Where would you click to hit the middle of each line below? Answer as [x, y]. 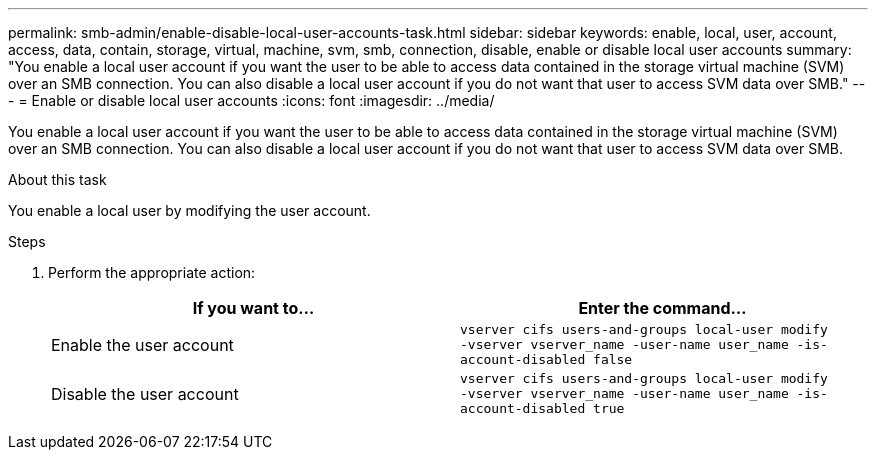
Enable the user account [142, 344]
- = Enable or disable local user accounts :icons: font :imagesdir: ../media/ [251, 100]
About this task [57, 179]
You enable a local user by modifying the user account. [189, 210]
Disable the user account [145, 393]
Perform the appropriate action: [152, 272]
